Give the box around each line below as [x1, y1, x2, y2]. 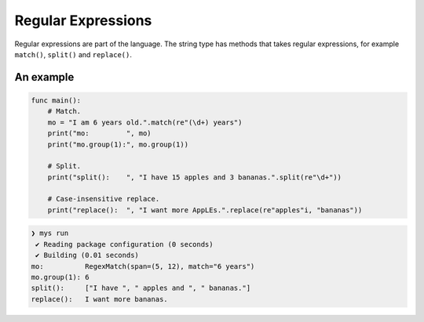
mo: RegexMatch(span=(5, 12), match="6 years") [31, 262, 255, 270]
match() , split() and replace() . [14, 49, 133, 59]
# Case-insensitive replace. [47, 194, 160, 204]
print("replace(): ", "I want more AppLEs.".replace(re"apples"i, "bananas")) [47, 205, 363, 215]
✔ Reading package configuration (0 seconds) [35, 240, 214, 248]
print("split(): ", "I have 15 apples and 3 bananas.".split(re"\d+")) [47, 172, 342, 182]
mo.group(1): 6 [31, 273, 90, 281]
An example [14, 71, 75, 84]
